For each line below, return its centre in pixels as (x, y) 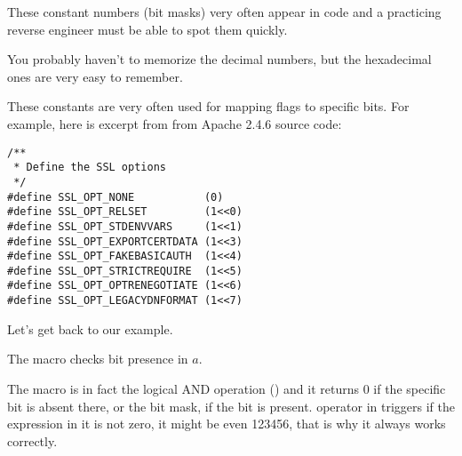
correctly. (32, 440)
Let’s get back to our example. (90, 328)
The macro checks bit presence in (98, 359)
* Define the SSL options (90, 168)
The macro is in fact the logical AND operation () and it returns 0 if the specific (227, 388)
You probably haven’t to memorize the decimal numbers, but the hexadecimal (219, 59)
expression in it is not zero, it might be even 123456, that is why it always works (227, 424)
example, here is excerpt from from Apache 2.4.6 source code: (175, 123)
